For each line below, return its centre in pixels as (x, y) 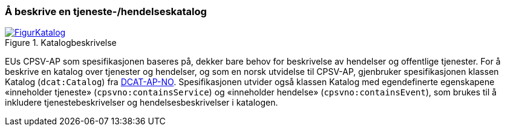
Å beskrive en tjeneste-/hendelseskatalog (106, 11)
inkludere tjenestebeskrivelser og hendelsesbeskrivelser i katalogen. (142, 103)
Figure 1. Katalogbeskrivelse (61, 43)
